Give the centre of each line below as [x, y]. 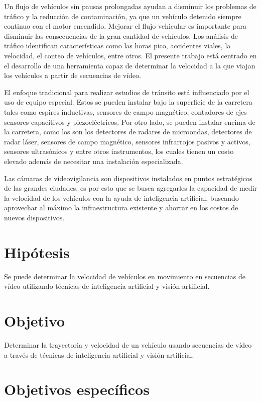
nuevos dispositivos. [34, 217]
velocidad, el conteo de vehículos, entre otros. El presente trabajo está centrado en [130, 55]
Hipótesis [37, 252]
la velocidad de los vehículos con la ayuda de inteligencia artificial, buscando [121, 197]
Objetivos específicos [77, 389]
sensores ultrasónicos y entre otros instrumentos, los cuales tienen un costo [119, 151]
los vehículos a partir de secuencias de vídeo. [73, 75]
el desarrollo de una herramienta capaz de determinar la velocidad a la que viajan [130, 65]
